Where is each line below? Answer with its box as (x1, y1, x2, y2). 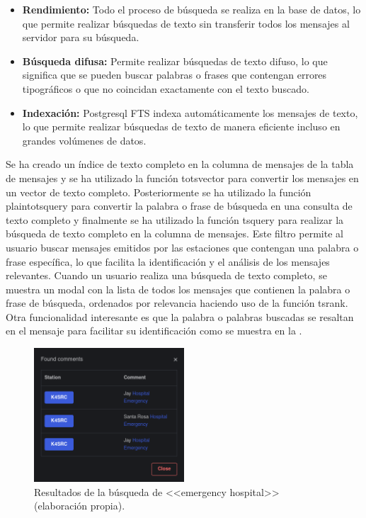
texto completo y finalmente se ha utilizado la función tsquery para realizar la (6, 212, 344, 227)
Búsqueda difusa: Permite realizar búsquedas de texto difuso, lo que (22, 53, 328, 68)
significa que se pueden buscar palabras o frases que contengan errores (22, 67, 327, 82)
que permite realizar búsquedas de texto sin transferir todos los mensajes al (22, 16, 350, 30)
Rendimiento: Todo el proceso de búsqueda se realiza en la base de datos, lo (22, 2, 361, 16)
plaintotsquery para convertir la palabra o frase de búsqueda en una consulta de (6, 198, 353, 213)
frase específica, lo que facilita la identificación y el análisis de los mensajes (6, 254, 330, 269)
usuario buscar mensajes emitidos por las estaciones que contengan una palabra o (6, 240, 359, 254)
